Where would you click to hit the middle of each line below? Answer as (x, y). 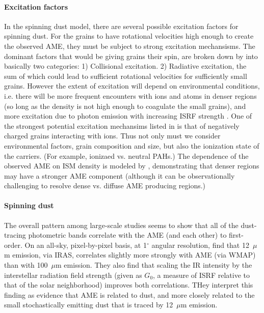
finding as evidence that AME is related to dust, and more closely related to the (129, 294)
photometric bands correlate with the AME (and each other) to (127, 235)
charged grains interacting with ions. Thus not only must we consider (112, 136)
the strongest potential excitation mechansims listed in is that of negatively (122, 125)
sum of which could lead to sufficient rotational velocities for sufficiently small (126, 76)
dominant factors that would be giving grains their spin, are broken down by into (131, 56)
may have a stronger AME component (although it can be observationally (120, 175)
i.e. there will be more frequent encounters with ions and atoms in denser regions (130, 95)
